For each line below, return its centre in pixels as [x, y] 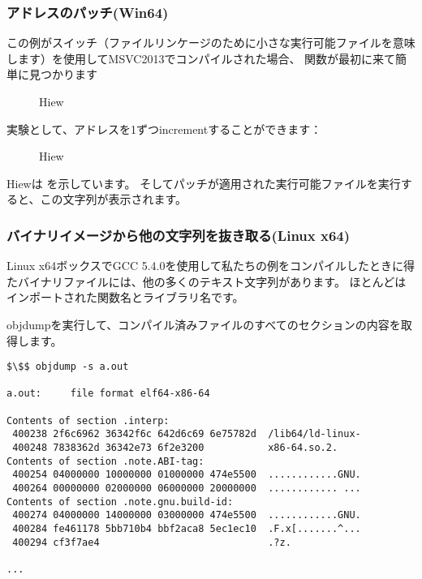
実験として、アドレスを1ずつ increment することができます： [164, 129]
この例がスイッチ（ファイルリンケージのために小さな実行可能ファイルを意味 [211, 43]
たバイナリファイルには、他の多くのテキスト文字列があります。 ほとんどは [207, 281]
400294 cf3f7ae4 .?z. [152, 542]
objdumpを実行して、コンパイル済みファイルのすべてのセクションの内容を [204, 324]
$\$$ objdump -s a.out [68, 367]
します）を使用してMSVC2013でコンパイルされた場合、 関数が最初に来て [201, 58]
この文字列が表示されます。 [114, 199]
